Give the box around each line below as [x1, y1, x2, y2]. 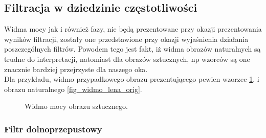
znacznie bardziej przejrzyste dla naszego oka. [4, 63, 148, 74]
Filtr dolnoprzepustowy [4, 122, 102, 135]
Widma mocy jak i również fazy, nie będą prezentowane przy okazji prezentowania [4, 24, 262, 34]
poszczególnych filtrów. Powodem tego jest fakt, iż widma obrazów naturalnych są [4, 43, 261, 54]
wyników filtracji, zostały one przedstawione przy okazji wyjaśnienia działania [4, 33, 249, 44]
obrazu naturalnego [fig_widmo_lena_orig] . [4, 83, 142, 94]
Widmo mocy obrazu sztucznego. [25, 101, 128, 111]
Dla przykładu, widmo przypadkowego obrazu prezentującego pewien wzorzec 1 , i [4, 74, 259, 84]
